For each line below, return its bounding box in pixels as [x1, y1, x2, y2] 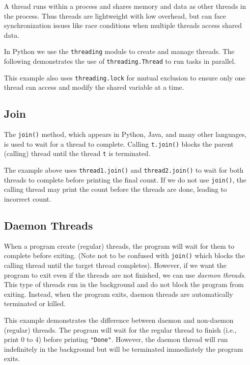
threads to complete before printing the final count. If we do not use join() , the [4, 174, 247, 184]
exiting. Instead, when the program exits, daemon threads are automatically [4, 288, 233, 299]
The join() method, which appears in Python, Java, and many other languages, [4, 129, 247, 139]
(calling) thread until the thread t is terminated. [4, 148, 150, 158]
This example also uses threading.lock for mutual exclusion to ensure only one [4, 72, 246, 82]
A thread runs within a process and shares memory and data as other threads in [4, 1, 246, 11]
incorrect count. [4, 194, 52, 204]
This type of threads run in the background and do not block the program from [4, 279, 244, 289]
